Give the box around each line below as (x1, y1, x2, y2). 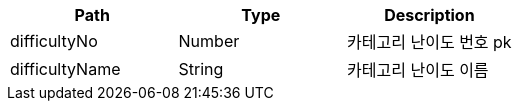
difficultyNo (10, 31, 98, 51)
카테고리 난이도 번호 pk (347, 32, 512, 52)
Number (178, 31, 240, 51)
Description (384, 5, 475, 25)
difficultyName (10, 59, 121, 79)
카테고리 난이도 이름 (347, 60, 489, 80)
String (178, 59, 224, 79)
